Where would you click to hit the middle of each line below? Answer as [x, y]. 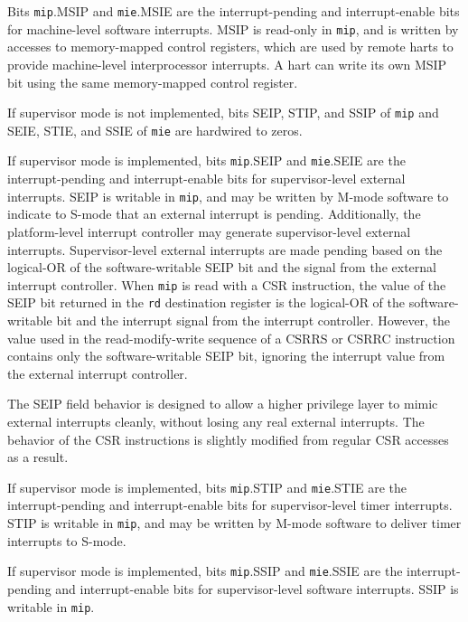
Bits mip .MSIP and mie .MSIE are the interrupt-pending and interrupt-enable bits [234, 11]
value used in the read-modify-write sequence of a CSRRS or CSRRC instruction [231, 338]
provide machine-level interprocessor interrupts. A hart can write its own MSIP [227, 64]
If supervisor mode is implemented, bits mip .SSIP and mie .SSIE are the [205, 571]
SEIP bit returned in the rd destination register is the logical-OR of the [206, 302]
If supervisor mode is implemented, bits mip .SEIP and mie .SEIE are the [206, 160]
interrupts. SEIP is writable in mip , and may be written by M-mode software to [228, 196]
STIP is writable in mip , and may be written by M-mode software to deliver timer [234, 523]
